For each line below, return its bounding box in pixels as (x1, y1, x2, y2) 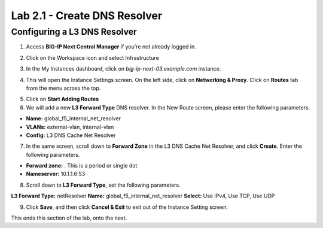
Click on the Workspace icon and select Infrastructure (26, 54, 160, 61)
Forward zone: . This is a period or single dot (26, 162, 138, 169)
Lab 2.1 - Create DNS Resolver (11, 9, 163, 22)
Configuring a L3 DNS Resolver (11, 26, 137, 37)
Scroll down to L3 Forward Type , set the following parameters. (26, 181, 181, 189)
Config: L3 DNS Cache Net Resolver (26, 132, 116, 139)
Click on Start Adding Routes (26, 96, 99, 103)
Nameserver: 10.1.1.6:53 (26, 171, 86, 178)
